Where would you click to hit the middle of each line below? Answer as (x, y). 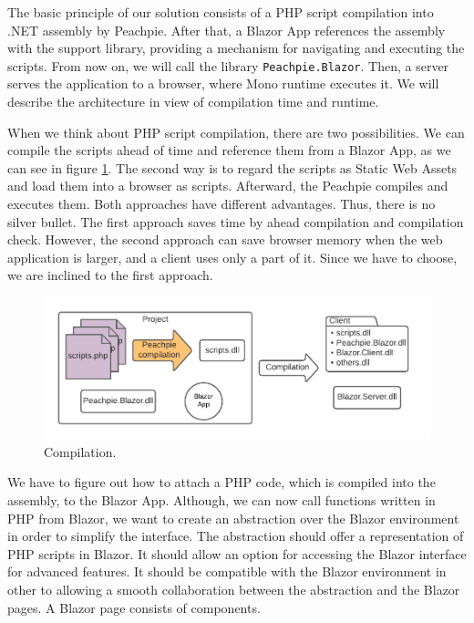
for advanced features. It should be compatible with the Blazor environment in (227, 571)
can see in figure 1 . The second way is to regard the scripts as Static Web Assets (232, 167)
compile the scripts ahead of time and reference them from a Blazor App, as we (229, 150)
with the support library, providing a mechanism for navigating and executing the (236, 48)
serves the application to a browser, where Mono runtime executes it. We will (223, 83)
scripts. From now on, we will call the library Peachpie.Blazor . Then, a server (228, 65)
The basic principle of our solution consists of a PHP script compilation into (221, 12)
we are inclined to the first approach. (110, 275)
